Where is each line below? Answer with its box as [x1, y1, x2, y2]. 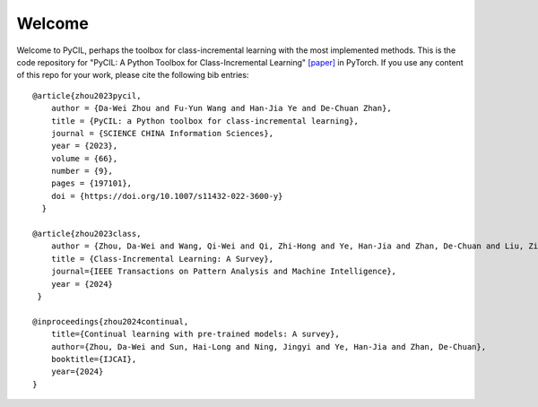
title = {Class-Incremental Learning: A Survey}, [50, 254, 273, 264]
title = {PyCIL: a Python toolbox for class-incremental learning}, [50, 116, 359, 126]
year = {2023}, [50, 141, 118, 152]
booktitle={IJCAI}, [50, 354, 137, 364]
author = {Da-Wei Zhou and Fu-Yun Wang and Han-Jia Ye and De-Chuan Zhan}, [50, 103, 392, 114]
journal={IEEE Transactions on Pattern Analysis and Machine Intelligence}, [50, 266, 397, 277]
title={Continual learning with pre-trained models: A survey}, [50, 329, 340, 340]
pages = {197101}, [50, 178, 133, 188]
